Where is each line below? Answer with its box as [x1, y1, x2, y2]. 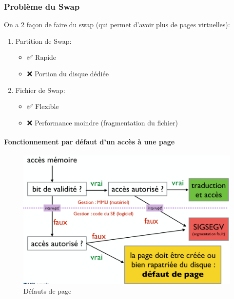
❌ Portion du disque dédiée [27, 69, 109, 78]
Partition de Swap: [15, 35, 72, 46]
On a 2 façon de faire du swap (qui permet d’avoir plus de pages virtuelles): [4, 19, 230, 30]
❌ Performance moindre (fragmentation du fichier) [27, 117, 178, 127]
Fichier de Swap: [15, 85, 65, 95]
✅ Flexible [27, 101, 59, 111]
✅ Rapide [27, 52, 57, 62]
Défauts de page [23, 285, 72, 296]
